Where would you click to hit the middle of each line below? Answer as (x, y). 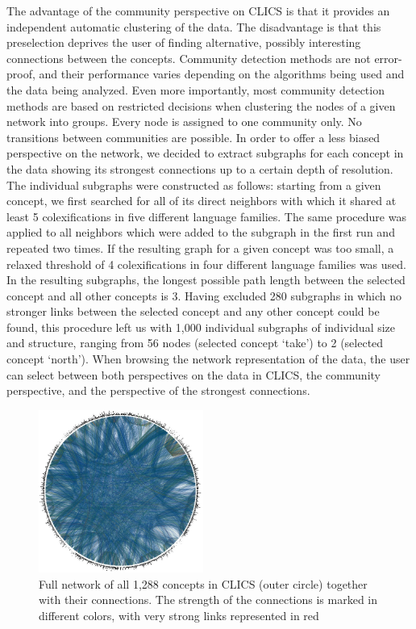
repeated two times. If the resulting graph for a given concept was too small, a (200, 247)
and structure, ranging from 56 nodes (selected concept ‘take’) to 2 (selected (195, 343)
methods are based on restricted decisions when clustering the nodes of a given (201, 105)
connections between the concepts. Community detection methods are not (189, 58)
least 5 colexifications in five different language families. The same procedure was (206, 216)
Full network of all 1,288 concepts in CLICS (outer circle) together (203, 583)
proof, (21, 74)
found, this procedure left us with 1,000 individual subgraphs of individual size (201, 327)
